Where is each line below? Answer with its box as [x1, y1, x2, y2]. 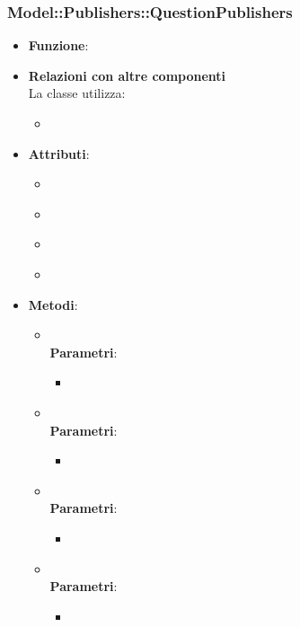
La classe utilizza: [28, 84, 126, 102]
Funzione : [28, 36, 89, 55]
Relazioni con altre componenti [28, 66, 226, 84]
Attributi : [28, 144, 90, 163]
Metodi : [28, 295, 78, 313]
